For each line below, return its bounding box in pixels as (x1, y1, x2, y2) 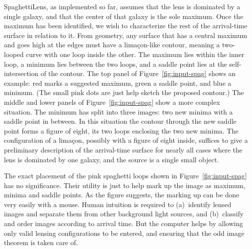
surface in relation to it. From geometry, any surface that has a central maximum (4, 30, 248, 40)
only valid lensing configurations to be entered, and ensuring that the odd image (4, 228, 245, 238)
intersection (4, 68, 39, 78)
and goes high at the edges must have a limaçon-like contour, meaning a (4, 39, 220, 50)
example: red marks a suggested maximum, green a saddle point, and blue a (4, 77, 231, 88)
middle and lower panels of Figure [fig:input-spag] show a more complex (4, 96, 220, 107)
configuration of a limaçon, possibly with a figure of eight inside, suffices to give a (4, 135, 248, 145)
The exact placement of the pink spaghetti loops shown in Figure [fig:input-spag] (4, 171, 247, 181)
